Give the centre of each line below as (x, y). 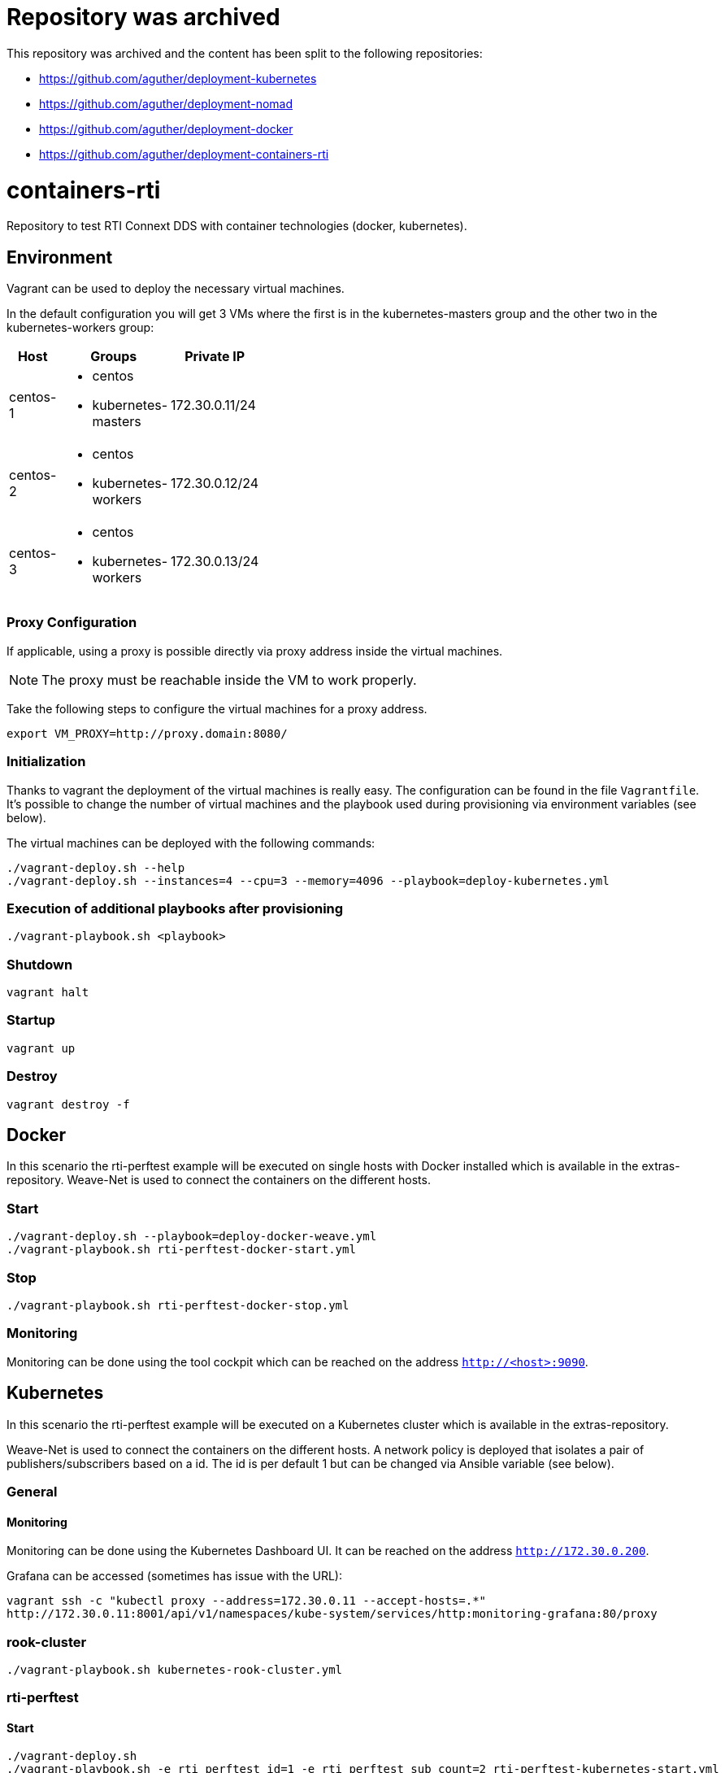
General (32, 1491)
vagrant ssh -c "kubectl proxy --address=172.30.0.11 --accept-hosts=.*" (247, 1601)
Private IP (215, 357)
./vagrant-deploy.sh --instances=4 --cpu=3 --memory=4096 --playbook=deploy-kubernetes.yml (308, 880)
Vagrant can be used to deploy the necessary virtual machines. (176, 289)
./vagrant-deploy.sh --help (96, 867)
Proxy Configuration (72, 623)
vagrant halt (48, 993)
